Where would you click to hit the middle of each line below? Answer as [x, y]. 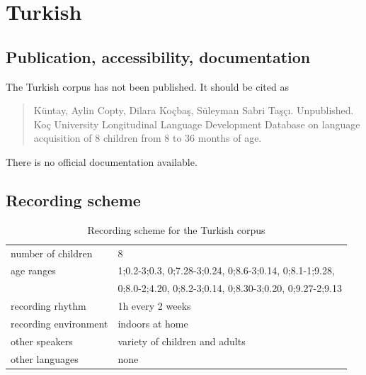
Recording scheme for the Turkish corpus [176, 229]
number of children [52, 253]
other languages [45, 358]
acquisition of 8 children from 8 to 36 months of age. [148, 138]
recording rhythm [48, 306]
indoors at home [153, 323]
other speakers [42, 341]
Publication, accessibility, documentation [158, 56]
